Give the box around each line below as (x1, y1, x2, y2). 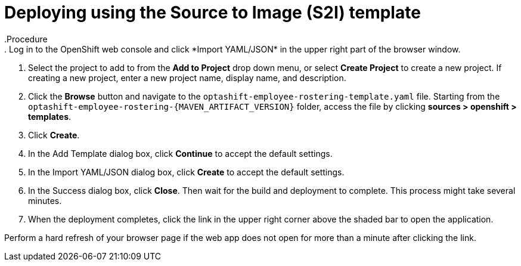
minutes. (28, 195, 62, 206)
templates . (28, 111, 72, 122)
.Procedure (4, 33, 48, 44)
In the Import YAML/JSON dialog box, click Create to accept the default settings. (28, 166, 345, 177)
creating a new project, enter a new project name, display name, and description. (28, 72, 346, 83)
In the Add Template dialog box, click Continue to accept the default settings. (28, 148, 333, 159)
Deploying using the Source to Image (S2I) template (4, 2, 421, 23)
